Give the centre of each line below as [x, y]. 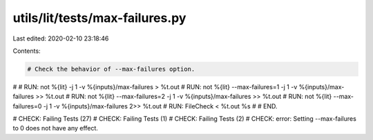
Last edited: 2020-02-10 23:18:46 [61, 38]
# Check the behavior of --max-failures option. [111, 69]
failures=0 [27, 106]
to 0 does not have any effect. [55, 128]
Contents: [27, 51]
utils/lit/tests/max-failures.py [99, 18]
